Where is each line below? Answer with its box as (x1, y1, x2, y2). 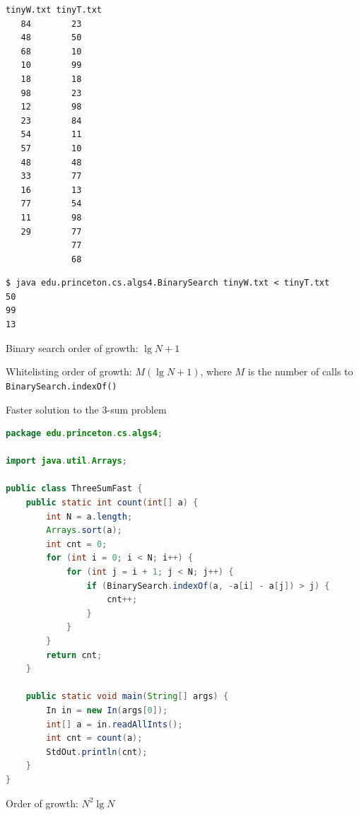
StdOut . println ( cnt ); (46, 746, 148, 757)
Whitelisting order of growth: (6, 364, 132, 379)
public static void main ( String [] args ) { (25, 691, 229, 702)
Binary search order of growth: (6, 340, 139, 355)
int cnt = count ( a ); (46, 733, 143, 744)
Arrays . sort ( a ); (46, 525, 122, 536)
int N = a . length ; (46, 511, 133, 522)
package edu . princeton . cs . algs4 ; (6, 428, 163, 439)
